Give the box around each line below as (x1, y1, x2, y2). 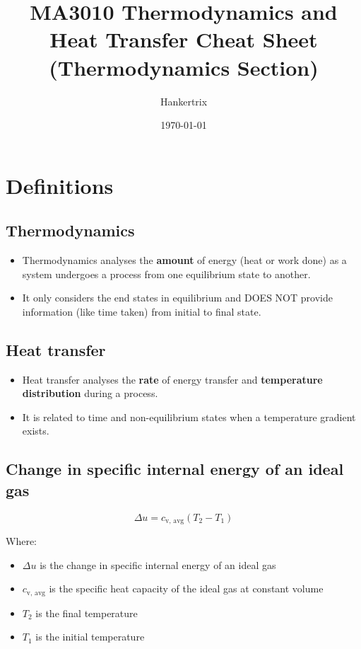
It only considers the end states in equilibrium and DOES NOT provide (22, 290, 333, 305)
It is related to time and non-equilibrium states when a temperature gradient (22, 409, 356, 424)
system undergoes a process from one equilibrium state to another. (22, 266, 311, 281)
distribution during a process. (22, 386, 158, 401)
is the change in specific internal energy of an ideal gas (40, 557, 276, 572)
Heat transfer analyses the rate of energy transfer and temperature (22, 372, 323, 386)
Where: (6, 534, 37, 549)
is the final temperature (35, 605, 138, 620)
